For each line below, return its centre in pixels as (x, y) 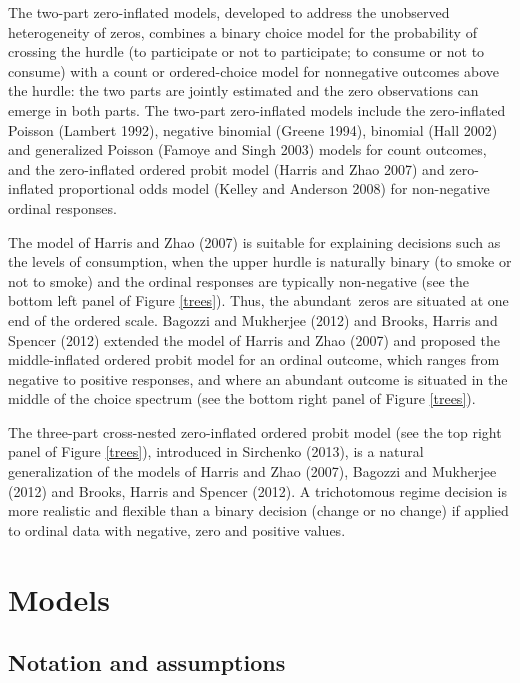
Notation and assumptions (147, 662)
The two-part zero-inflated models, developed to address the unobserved (229, 12)
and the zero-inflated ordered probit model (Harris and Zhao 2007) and (226, 168)
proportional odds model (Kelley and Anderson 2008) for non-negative (274, 188)
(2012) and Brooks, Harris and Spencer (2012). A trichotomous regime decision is (257, 490)
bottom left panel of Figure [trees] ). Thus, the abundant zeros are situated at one (258, 300)
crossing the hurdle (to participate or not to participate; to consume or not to (246, 51)
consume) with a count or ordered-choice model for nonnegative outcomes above (254, 70)
